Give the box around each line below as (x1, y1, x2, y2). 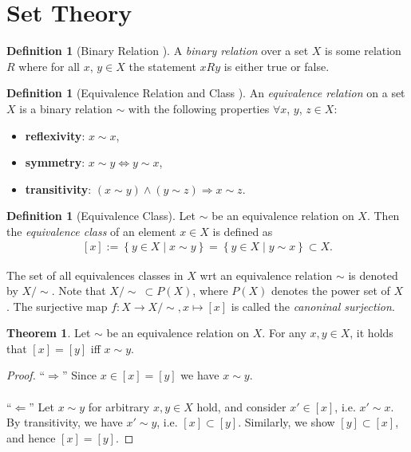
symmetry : (25, 154, 85, 171)
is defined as (212, 222, 273, 239)
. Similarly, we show (238, 414, 335, 430)
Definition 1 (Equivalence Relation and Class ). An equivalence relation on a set (6, 85, 405, 101)
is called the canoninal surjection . (231, 297, 395, 314)
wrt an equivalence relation (200, 266, 333, 283)
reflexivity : (25, 127, 85, 143)
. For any (262, 324, 306, 341)
